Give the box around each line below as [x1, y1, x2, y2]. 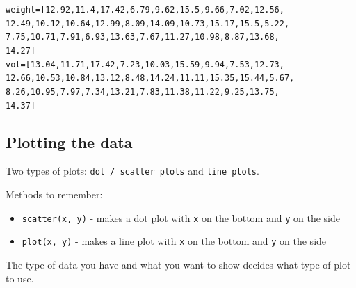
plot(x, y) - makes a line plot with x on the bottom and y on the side [22, 234, 327, 248]
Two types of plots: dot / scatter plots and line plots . [6, 163, 259, 178]
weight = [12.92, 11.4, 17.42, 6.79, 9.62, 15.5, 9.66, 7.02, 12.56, [6, 5, 284, 15]
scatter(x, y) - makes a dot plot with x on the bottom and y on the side [22, 210, 340, 225]
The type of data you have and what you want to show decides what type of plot [6, 257, 351, 272]
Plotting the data [6, 131, 133, 152]
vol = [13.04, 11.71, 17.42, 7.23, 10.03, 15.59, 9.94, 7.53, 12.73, [6, 59, 284, 70]
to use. [6, 271, 34, 285]
